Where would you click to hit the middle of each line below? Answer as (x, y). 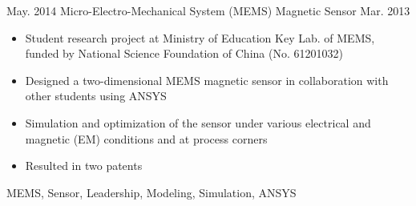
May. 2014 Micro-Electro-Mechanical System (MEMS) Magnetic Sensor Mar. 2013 (208, 10)
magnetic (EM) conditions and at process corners (146, 138)
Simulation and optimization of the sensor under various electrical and (198, 122)
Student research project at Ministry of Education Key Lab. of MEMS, (200, 37)
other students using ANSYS (96, 96)
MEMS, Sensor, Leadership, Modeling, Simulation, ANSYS (151, 192)
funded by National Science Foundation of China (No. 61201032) (184, 53)
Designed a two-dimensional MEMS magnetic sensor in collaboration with (207, 80)
